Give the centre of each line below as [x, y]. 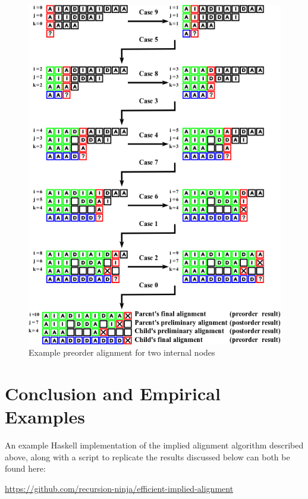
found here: [25, 468]
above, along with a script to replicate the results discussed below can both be [147, 456]
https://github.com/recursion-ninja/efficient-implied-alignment [119, 488]
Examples [45, 417]
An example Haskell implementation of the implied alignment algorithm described [154, 445]
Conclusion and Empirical [113, 393]
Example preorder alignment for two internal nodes [122, 352]
